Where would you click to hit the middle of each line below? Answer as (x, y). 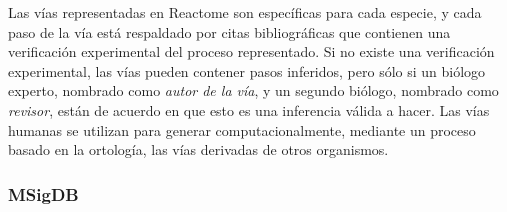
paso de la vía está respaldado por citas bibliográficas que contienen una (229, 31)
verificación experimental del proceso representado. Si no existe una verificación (251, 51)
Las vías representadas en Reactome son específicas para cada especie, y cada (245, 12)
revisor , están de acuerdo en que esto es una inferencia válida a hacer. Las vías (249, 109)
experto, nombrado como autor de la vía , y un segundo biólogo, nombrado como (253, 90)
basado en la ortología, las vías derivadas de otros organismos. (198, 149)
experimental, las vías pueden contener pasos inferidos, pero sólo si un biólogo (247, 70)
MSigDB (43, 193)
